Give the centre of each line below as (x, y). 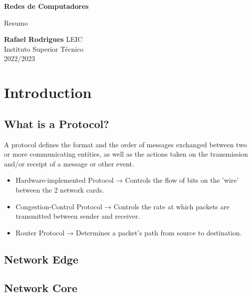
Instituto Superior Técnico (44, 49)
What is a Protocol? (57, 123)
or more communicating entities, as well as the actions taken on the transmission (126, 154)
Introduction (48, 92)
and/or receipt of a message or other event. (69, 163)
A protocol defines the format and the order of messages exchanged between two (126, 144)
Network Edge (41, 259)
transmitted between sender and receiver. (78, 216)
